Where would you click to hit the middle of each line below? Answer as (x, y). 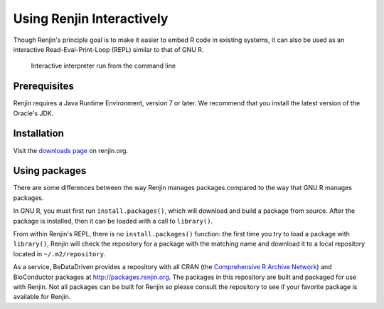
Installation (38, 133)
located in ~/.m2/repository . (59, 253)
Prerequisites (43, 87)
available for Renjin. (42, 297)
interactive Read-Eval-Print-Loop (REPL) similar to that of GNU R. (108, 49)
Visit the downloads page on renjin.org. (70, 150)
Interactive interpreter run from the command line (103, 66)
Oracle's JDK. (33, 113)
